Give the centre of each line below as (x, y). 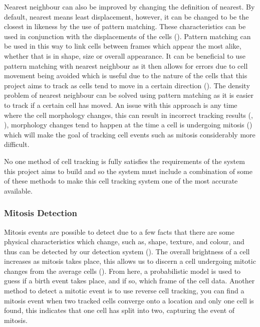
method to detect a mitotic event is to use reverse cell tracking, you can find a (124, 291)
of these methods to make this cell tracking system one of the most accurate (121, 181)
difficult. (17, 144)
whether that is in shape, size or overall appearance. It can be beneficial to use (125, 55)
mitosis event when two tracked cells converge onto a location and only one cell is (129, 300)
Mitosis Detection (41, 213)
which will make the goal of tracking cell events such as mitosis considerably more (130, 134)
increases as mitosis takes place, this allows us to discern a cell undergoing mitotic (130, 261)
